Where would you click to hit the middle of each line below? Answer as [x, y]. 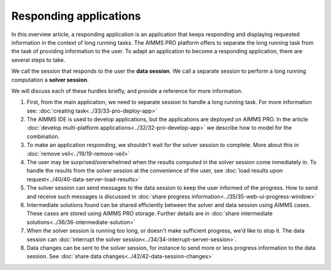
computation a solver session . [50, 80]
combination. [43, 136]
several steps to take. [38, 60]
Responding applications [76, 16]
